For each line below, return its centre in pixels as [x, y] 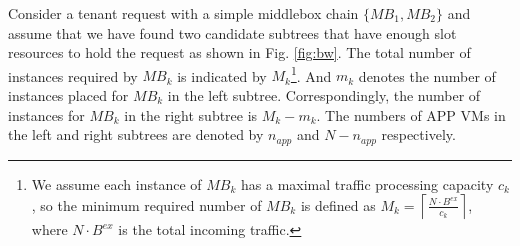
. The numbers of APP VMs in [411, 114]
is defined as [338, 204]
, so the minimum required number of [146, 204]
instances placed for [68, 95]
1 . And [311, 74]
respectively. [418, 134]
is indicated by [222, 75]
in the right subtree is [191, 114]
